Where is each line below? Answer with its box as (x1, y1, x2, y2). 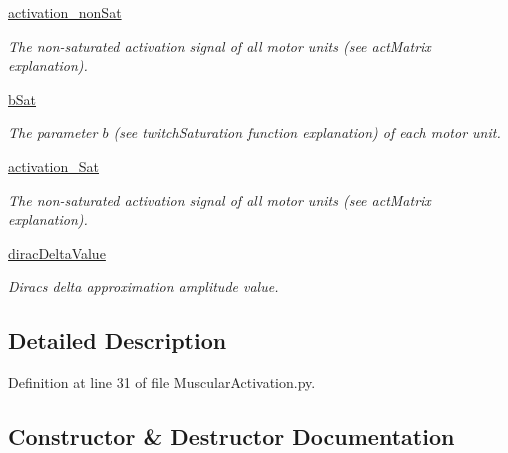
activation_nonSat (8, 2, 122, 22)
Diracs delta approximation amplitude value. (8, 276, 279, 297)
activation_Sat (8, 155, 100, 176)
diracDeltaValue (8, 242, 106, 263)
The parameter (8, 122, 98, 143)
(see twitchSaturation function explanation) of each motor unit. (113, 122, 501, 143)
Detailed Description (8, 325, 227, 356)
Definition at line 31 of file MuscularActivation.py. (8, 372, 316, 393)
